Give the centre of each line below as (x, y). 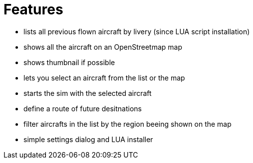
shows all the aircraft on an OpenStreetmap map (103, 47)
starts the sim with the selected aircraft (88, 93)
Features (33, 9)
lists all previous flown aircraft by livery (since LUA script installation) (137, 31)
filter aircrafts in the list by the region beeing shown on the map (127, 124)
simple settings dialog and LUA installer (88, 139)
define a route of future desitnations (83, 108)
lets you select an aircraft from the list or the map (104, 78)
